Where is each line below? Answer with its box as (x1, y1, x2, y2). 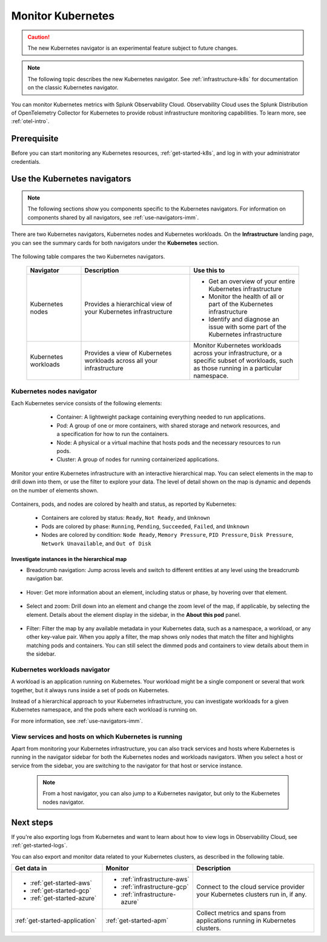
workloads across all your (84, 357, 158, 365)
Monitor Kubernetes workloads (193, 341, 282, 350)
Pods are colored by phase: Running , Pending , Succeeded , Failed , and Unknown (41, 522, 249, 530)
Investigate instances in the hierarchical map (11, 555, 127, 562)
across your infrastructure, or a (193, 349, 282, 357)
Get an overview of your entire (208, 277, 296, 286)
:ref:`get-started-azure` (30, 893, 97, 902)
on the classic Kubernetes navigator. (27, 84, 119, 91)
